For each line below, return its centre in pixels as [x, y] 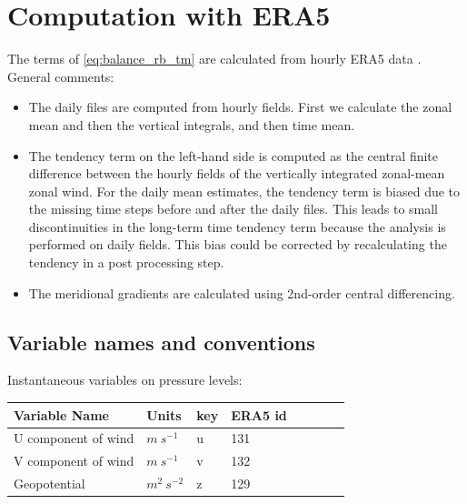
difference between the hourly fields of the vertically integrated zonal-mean [237, 173]
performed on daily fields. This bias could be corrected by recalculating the [238, 244]
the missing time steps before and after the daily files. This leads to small [233, 209]
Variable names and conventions [161, 342]
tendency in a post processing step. [126, 262]
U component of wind [74, 438]
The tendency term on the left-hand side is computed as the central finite [233, 155]
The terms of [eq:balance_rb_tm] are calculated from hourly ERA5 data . [214, 59]
